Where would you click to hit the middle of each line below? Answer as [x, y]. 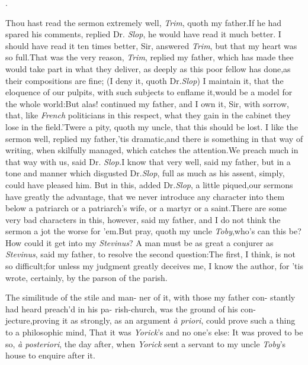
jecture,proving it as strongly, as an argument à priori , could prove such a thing [150, 320]
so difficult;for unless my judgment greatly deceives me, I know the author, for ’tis [154, 266]
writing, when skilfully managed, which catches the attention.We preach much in [152, 150]
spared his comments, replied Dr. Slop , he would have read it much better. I [143, 34]
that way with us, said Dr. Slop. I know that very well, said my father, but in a [148, 161]
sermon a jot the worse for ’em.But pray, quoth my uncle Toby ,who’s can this [146, 231]
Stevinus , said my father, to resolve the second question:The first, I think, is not [151, 254]
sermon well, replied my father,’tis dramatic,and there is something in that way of [154, 138]
